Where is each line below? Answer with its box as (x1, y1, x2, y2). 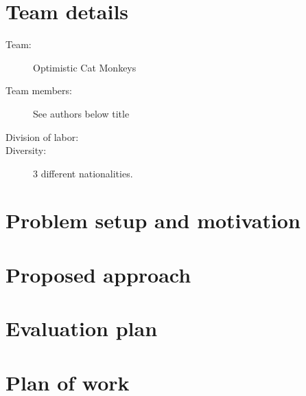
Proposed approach (5, 260, 191, 288)
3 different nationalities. (33, 166, 133, 180)
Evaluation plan (5, 314, 158, 342)
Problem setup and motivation (5, 206, 301, 234)
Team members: (5, 83, 72, 98)
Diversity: (5, 143, 47, 157)
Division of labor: (5, 129, 79, 144)
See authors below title (33, 106, 130, 120)
